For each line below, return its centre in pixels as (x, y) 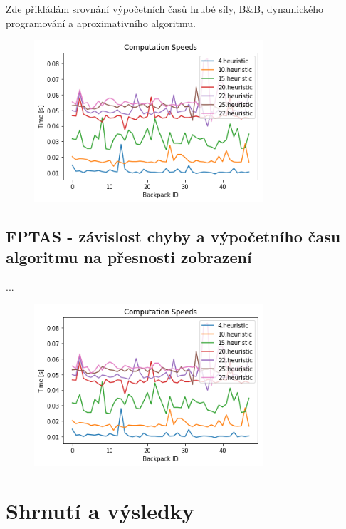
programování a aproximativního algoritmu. (101, 22)
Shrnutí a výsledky (100, 511)
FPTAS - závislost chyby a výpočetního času (173, 236)
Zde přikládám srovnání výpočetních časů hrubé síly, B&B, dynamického (165, 9)
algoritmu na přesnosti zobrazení (129, 257)
